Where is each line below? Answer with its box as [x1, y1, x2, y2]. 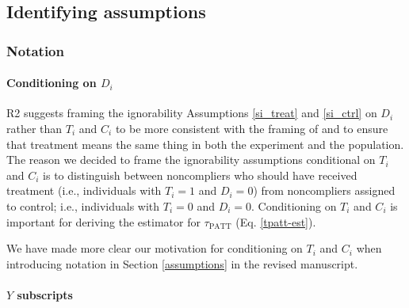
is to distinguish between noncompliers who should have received [43, 166, 357, 183]
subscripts [17, 286, 73, 302]
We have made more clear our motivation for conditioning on [6, 240, 303, 257]
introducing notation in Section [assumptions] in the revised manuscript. [6, 255, 358, 272]
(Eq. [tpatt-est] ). [235, 213, 316, 230]
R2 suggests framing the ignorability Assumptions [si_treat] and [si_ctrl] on [6, 105, 377, 121]
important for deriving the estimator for [6, 213, 201, 230]
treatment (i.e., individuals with [6, 182, 162, 199]
